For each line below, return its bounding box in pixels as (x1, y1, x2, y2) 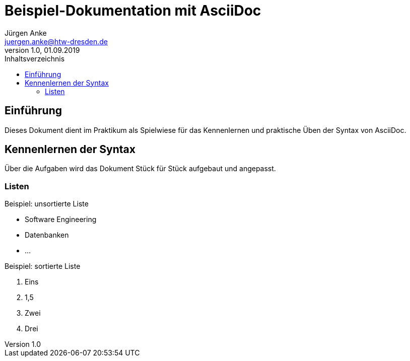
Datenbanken (25, 231, 69, 240)
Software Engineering (25, 215, 97, 224)
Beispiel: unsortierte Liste (5, 199, 89, 208)
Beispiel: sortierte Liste (5, 262, 81, 271)
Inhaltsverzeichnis (5, 54, 65, 63)
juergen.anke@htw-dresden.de (5, 37, 108, 46)
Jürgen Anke (5, 28, 47, 37)
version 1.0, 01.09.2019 (5, 45, 80, 54)
